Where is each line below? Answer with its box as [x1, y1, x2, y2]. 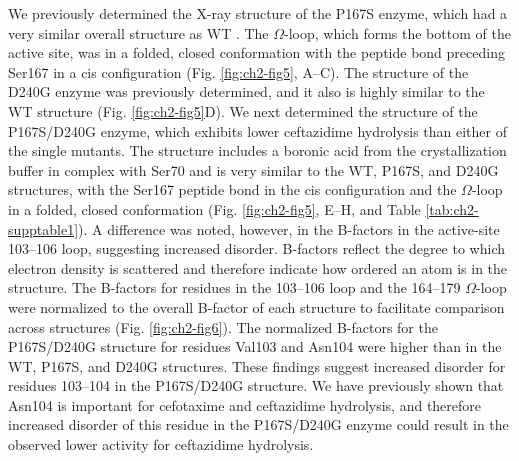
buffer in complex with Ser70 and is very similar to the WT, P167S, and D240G [8, 159, 499, 180]
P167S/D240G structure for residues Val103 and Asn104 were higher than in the [8, 336, 502, 357]
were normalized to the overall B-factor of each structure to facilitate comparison [8, 296, 505, 317]
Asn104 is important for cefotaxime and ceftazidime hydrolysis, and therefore [8, 394, 482, 415]
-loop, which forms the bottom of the [284, 22, 511, 43]
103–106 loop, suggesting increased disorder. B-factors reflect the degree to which [8, 238, 505, 259]
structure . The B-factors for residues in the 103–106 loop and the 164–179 [8, 277, 461, 298]
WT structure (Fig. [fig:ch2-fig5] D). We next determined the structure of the [8, 100, 478, 121]
